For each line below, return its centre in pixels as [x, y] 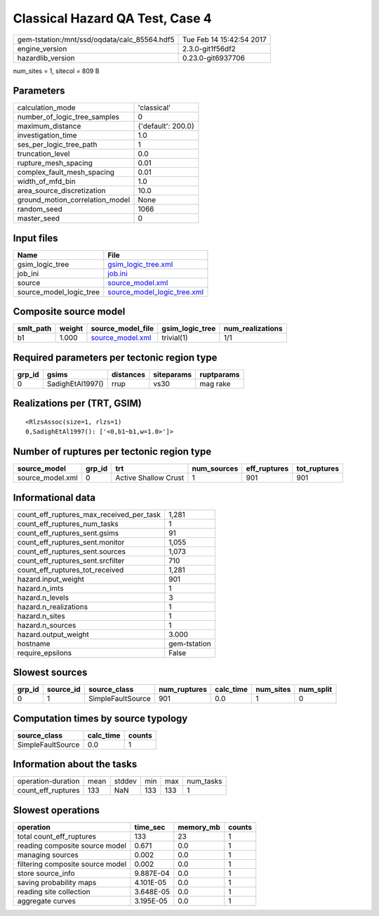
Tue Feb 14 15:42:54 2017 [224, 39]
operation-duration [48, 781]
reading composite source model [72, 845]
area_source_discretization [61, 191]
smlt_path [34, 329]
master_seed [38, 218]
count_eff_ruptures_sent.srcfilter [71, 561]
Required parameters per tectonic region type [115, 357]
